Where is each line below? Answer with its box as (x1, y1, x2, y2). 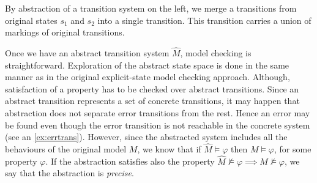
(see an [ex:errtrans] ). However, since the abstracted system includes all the (5, 130, 288, 143)
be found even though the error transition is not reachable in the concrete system (5, 118, 310, 131)
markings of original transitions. (5, 26, 125, 39)
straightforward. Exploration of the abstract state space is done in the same (5, 58, 289, 71)
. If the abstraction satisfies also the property (45, 154, 215, 167)
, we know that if (137, 142, 201, 155)
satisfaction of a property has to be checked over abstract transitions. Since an (5, 82, 299, 95)
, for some (274, 142, 311, 155)
